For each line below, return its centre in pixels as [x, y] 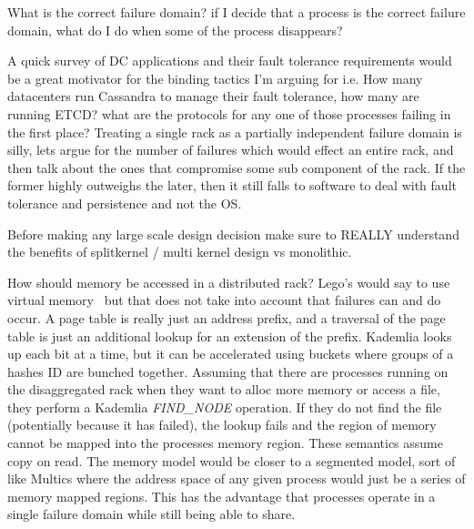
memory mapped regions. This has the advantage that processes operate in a [222, 496]
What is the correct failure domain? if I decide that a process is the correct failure [237, 12]
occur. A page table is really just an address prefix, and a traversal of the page [227, 317]
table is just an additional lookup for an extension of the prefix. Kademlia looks [230, 336]
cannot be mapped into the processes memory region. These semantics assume [225, 443]
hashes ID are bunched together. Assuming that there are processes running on [228, 371]
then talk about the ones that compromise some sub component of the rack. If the [237, 167]
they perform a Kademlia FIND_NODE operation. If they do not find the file [225, 407]
